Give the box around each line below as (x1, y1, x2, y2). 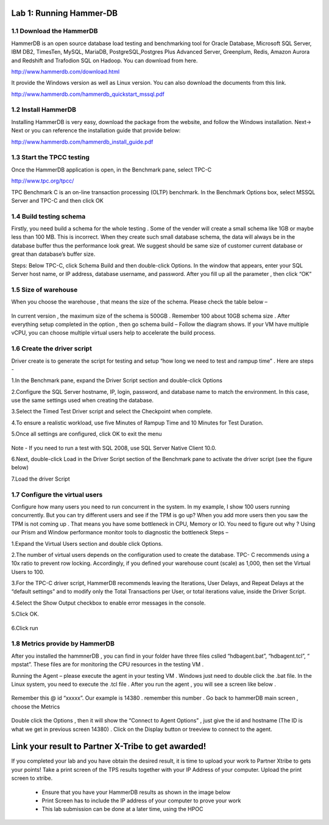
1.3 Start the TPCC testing (11, 153, 90, 162)
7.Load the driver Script (11, 475, 70, 482)
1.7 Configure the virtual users (11, 490, 103, 499)
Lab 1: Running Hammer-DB (11, 8, 118, 18)
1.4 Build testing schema (11, 212, 86, 220)
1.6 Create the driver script (11, 344, 93, 353)
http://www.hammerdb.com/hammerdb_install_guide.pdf (11, 138, 154, 145)
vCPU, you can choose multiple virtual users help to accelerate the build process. (11, 329, 216, 336)
